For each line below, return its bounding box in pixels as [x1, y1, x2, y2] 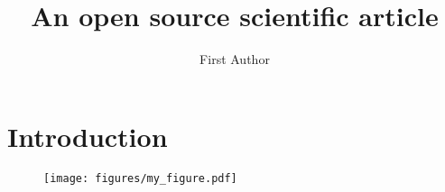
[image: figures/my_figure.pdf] [43, 171, 237, 185]
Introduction [7, 117, 168, 154]
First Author [199, 50, 270, 69]
